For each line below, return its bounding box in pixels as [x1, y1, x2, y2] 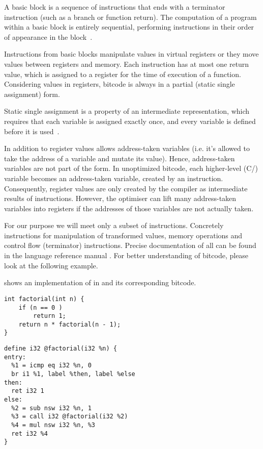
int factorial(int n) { [4, 295, 84, 303]
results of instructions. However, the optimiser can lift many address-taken [4, 193, 237, 204]
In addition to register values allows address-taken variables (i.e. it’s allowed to [4, 143, 250, 154]
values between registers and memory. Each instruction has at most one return [4, 58, 249, 69]
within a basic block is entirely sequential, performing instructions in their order [4, 21, 254, 32]
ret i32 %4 [11, 430, 48, 437]
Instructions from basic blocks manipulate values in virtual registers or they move [4, 48, 259, 59]
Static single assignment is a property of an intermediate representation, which [4, 106, 250, 116]
